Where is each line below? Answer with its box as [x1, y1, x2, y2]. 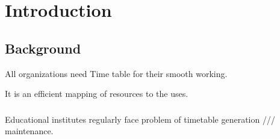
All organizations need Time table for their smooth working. [5, 67, 228, 79]
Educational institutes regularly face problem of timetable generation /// [5, 113, 275, 125]
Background [5, 39, 81, 57]
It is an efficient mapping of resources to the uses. [5, 87, 188, 100]
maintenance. [5, 125, 54, 137]
